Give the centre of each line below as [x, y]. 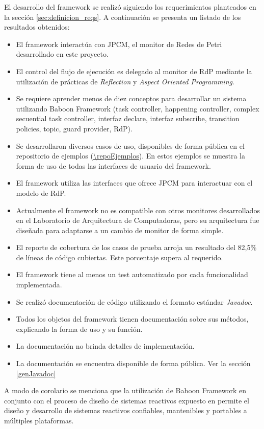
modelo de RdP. [41, 193]
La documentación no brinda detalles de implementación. [105, 346]
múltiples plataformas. [39, 420]
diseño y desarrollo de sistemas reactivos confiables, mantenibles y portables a [126, 410]
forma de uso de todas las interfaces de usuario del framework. [113, 165]
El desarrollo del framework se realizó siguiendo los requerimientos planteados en [130, 7]
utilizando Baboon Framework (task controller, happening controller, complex [138, 108]
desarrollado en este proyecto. [62, 54]
